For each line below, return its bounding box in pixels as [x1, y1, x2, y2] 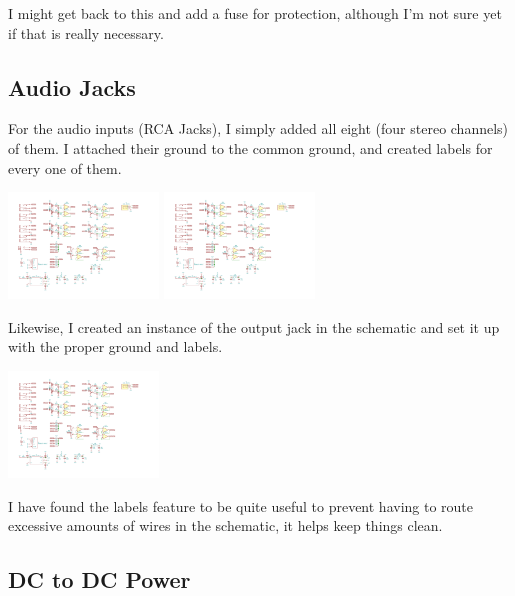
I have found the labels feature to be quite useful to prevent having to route [8, 495, 474, 516]
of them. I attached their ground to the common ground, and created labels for [8, 137, 493, 158]
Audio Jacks [8, 71, 136, 102]
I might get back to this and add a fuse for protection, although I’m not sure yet [8, 3, 502, 23]
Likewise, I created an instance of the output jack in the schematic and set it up [8, 316, 500, 337]
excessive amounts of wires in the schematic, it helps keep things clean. [8, 515, 443, 536]
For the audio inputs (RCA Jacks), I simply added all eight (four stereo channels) [8, 118, 509, 139]
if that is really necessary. [8, 22, 164, 43]
